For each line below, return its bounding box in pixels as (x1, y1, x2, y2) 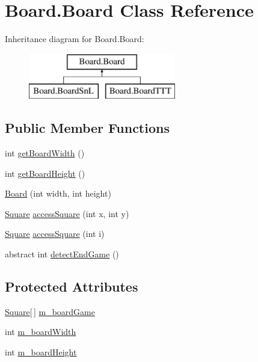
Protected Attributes (5, 277, 138, 296)
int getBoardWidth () (5, 147, 85, 159)
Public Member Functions (5, 118, 170, 137)
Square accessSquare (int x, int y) (5, 207, 129, 219)
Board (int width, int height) (5, 187, 111, 200)
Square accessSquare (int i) (5, 227, 105, 240)
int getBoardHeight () (5, 167, 85, 179)
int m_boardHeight (5, 346, 77, 358)
